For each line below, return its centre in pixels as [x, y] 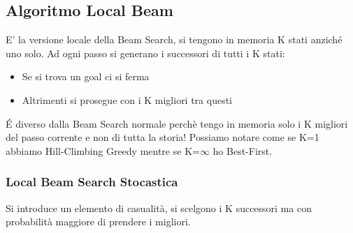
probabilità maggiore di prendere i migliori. [98, 221]
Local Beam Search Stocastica [92, 182]
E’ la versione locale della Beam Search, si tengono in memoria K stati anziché [174, 39]
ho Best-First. [243, 150]
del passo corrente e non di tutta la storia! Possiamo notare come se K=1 [163, 137]
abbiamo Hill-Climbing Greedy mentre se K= [103, 150]
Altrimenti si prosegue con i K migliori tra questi [127, 99]
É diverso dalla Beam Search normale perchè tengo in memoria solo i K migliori [177, 123]
